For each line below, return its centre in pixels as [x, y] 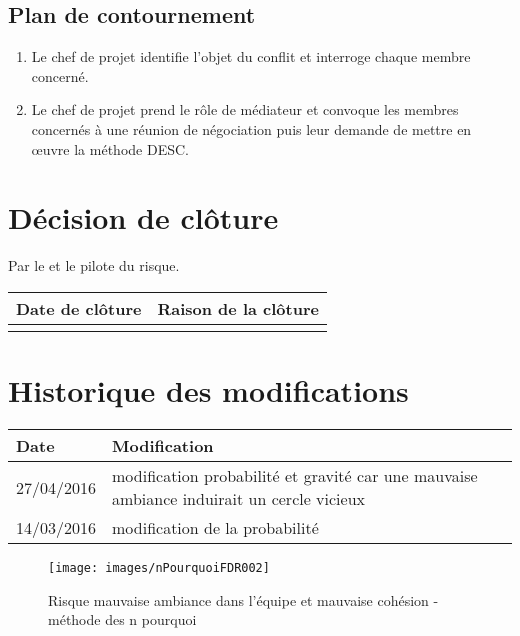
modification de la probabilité [215, 528]
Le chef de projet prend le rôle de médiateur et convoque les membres [245, 109]
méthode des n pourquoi [122, 619]
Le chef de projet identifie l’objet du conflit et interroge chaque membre [251, 56]
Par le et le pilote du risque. [94, 265]
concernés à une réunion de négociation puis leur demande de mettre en [251, 128]
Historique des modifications [208, 390]
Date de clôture [79, 308]
